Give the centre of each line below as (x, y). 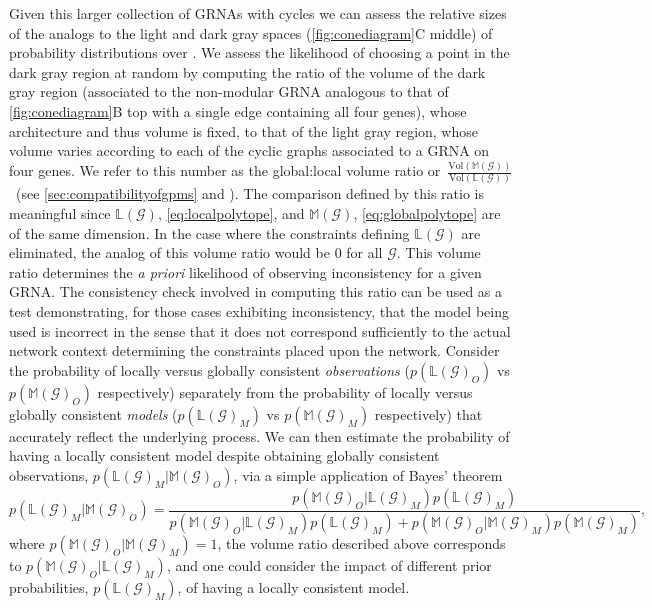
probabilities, (49, 586)
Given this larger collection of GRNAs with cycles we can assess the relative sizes (258, 13)
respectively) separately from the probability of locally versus (285, 391)
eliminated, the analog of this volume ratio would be (169, 252)
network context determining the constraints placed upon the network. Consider (254, 350)
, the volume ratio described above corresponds (361, 542)
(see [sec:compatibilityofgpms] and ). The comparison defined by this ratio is (249, 193)
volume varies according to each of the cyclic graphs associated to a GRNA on (249, 150)
